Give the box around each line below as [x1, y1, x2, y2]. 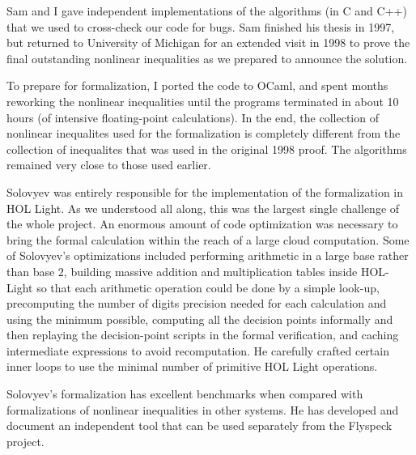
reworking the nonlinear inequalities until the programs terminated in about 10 [6, 92, 399, 109]
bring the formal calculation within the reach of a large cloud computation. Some [6, 231, 410, 248]
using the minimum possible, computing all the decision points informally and [6, 310, 393, 327]
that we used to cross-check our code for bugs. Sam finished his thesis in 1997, [6, 18, 395, 35]
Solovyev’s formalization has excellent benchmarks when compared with [6, 385, 363, 402]
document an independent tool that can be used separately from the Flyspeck [6, 417, 393, 434]
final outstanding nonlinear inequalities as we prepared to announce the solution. [6, 49, 408, 66]
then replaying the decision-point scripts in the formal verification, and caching [6, 326, 399, 343]
